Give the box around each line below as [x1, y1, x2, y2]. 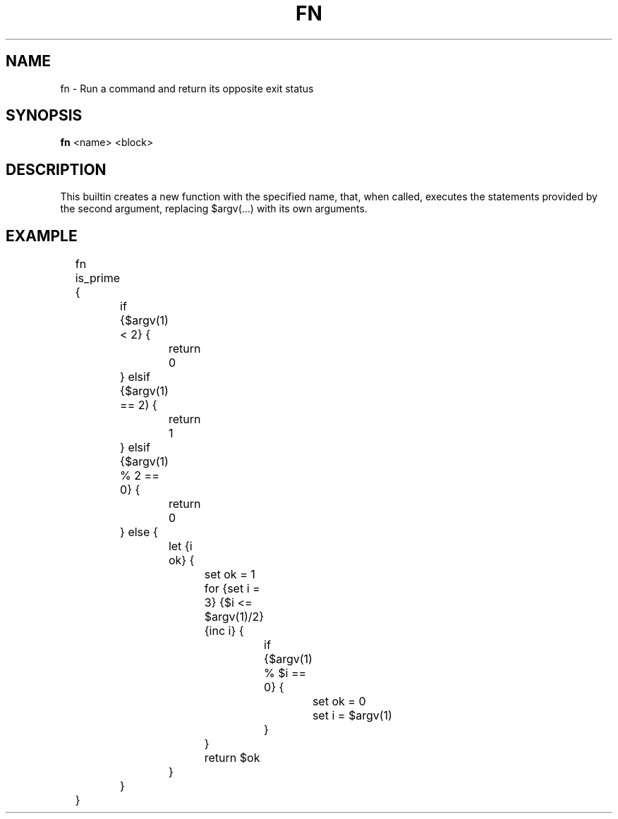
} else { [120, 525, 158, 540]
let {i [168, 539, 193, 554]
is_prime [75, 271, 121, 286]
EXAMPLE [6, 226, 78, 245]
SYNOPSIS [6, 107, 83, 125]
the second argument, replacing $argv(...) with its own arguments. [60, 202, 368, 215]
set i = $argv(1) [312, 708, 392, 723]
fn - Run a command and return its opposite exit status [60, 82, 314, 95]
